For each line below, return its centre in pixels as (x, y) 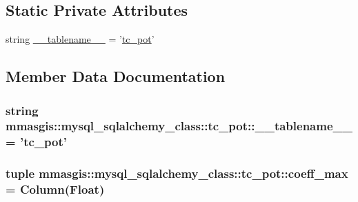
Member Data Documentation (116, 76)
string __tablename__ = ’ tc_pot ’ (80, 39)
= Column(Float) (55, 189)
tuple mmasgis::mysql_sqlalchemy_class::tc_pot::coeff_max (177, 173)
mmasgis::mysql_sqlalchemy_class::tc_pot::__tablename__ (179, 126)
